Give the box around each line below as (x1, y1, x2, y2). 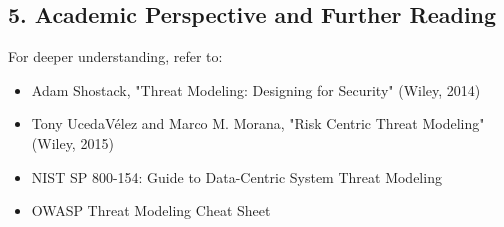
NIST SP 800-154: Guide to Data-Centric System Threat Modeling (31, 166, 442, 187)
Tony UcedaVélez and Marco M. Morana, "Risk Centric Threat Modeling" (31, 113, 485, 134)
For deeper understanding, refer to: (8, 46, 223, 67)
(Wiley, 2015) (31, 132, 114, 153)
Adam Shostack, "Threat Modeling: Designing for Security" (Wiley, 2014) (31, 79, 481, 100)
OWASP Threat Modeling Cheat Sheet (31, 200, 271, 221)
